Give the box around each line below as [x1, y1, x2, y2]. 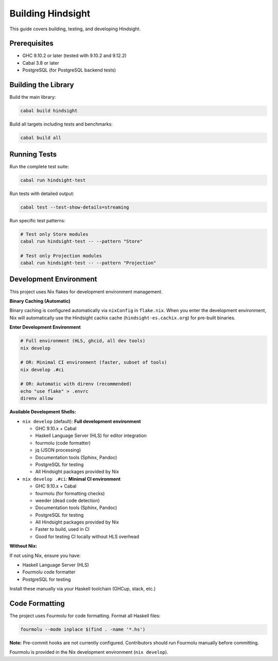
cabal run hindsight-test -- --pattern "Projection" [20, 260, 157, 266]
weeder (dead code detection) [35, 497, 100, 503]
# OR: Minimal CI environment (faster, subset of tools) [20, 359, 167, 366]
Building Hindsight [9, 8, 91, 19]
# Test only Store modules [20, 231, 89, 237]
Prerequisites [9, 39, 54, 48]
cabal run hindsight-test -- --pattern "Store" [20, 238, 143, 244]
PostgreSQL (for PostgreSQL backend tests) [22, 67, 116, 73]
